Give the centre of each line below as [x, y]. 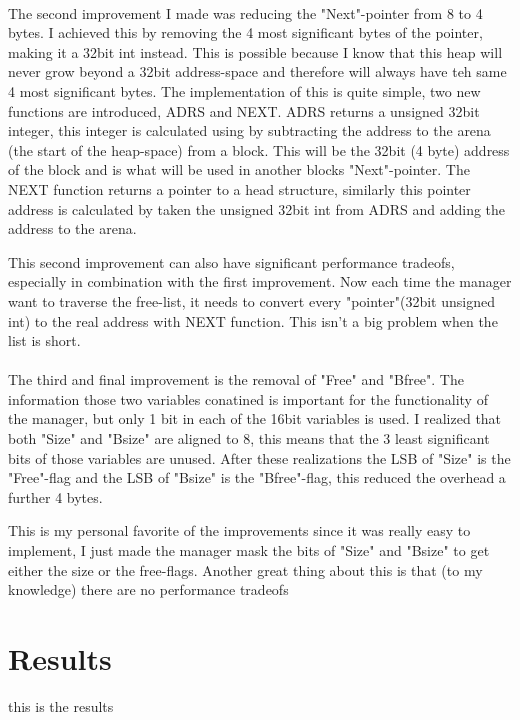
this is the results [61, 705]
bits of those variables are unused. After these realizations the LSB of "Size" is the [259, 457]
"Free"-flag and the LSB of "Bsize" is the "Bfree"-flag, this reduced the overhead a [257, 477]
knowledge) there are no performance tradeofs [148, 589]
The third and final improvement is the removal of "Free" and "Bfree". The [236, 379]
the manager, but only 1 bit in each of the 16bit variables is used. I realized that [255, 418]
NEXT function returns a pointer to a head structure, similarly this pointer [239, 188]
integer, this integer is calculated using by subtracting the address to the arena [249, 130]
